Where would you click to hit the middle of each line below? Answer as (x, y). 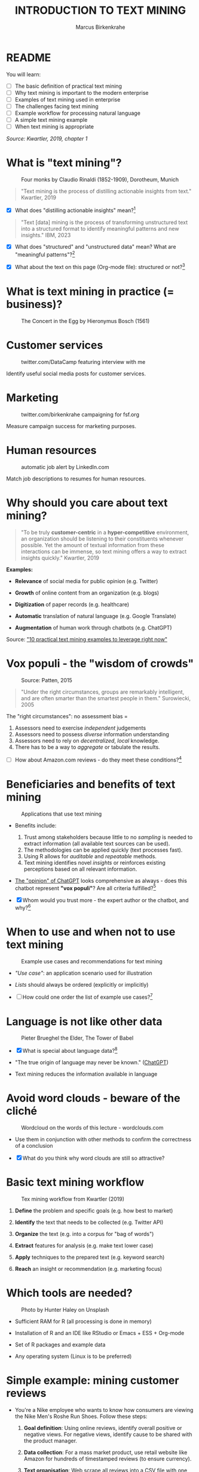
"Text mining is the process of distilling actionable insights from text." (106, 191)
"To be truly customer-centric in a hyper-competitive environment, (105, 532)
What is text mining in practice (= (90, 292)
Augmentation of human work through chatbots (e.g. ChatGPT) (93, 628)
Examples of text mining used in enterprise (68, 99)
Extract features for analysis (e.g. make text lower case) (84, 1245)
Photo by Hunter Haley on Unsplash (65, 1309)
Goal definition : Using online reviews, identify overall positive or (103, 1428)
